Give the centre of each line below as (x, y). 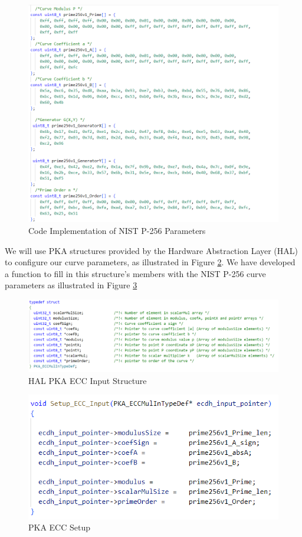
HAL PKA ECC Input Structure (88, 380)
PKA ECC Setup (60, 527)
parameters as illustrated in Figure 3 (71, 285)
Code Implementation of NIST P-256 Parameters (117, 230)
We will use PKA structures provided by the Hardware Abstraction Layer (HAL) (151, 250)
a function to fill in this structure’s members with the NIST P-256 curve (135, 273)
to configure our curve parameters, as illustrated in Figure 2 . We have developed (150, 262)
